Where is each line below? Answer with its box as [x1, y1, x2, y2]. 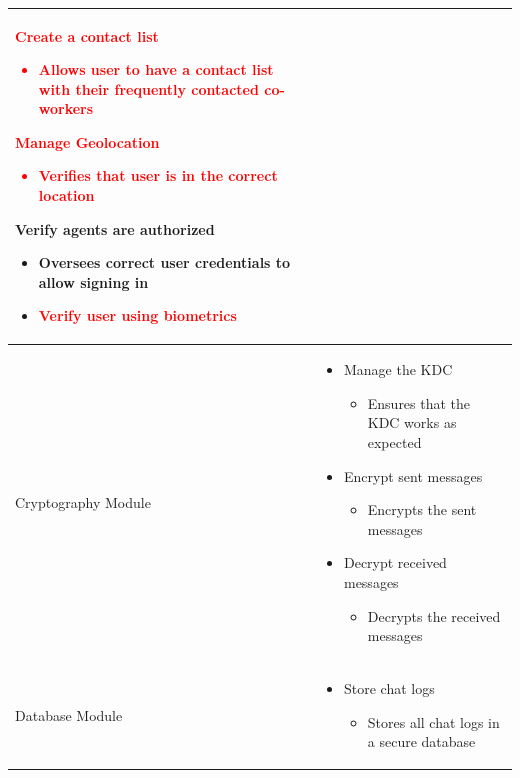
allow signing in [38, 271, 149, 292]
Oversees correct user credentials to [38, 252, 291, 273]
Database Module [15, 704, 123, 725]
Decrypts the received [367, 605, 501, 626]
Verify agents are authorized [15, 218, 215, 239]
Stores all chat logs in [367, 711, 500, 732]
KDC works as [367, 412, 457, 433]
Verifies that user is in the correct [38, 165, 278, 186]
